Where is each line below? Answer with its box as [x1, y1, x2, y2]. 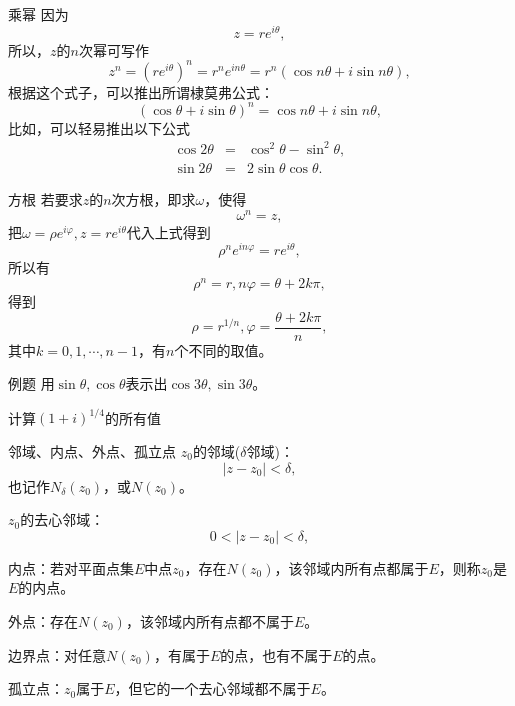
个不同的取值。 [174, 339, 273, 360]
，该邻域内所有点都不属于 [125, 610, 294, 631]
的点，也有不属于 [220, 644, 333, 665]
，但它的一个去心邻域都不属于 [114, 678, 311, 699]
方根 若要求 [8, 189, 83, 210]
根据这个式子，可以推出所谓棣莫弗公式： [8, 81, 274, 102]
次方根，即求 [111, 189, 196, 210]
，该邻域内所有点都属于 [274, 557, 429, 578]
